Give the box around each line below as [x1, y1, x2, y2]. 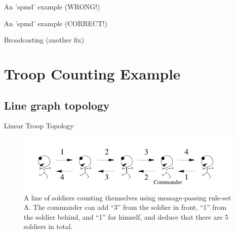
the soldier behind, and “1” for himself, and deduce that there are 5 [24, 211, 229, 222]
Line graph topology [4, 97, 110, 113]
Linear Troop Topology [4, 120, 74, 131]
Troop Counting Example [4, 63, 181, 83]
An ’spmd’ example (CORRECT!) [4, 18, 108, 28]
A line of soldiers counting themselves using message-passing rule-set [24, 192, 231, 202]
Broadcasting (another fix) [4, 35, 84, 45]
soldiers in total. [24, 221, 73, 232]
